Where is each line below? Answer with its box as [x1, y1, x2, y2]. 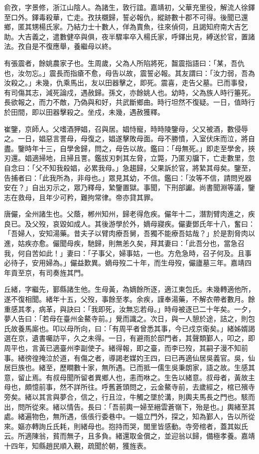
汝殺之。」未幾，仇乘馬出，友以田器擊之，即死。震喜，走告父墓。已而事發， [4, 77, 252, 88]
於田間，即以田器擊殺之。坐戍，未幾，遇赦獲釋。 [4, 106, 164, 117]
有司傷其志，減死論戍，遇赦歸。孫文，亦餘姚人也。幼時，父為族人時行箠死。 [4, 87, 255, 97]
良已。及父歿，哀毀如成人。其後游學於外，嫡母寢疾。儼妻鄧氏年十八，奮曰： [4, 218, 255, 228]
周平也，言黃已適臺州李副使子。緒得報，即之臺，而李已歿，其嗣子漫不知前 [4, 343, 248, 353]
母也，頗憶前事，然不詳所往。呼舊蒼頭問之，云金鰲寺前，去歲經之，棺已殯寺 [4, 382, 255, 392]
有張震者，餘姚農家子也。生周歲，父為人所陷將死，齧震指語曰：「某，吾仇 [4, 57, 245, 68]
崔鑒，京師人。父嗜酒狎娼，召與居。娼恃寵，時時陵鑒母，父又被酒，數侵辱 [4, 123, 248, 134]
